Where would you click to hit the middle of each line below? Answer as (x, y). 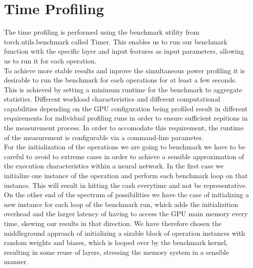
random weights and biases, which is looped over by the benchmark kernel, (116, 242)
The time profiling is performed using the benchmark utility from (102, 32)
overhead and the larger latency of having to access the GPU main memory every (126, 214)
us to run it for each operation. (50, 60)
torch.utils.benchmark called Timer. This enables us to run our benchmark (116, 41)
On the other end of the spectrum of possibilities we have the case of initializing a (126, 195)
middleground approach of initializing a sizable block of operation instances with (125, 233)
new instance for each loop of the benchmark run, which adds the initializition (121, 204)
